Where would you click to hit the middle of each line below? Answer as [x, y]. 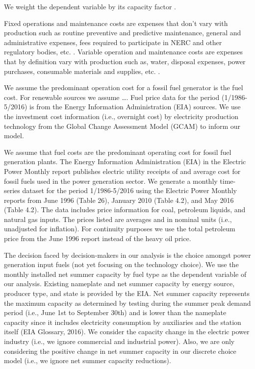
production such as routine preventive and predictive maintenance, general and [123, 33]
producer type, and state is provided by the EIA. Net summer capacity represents [127, 293]
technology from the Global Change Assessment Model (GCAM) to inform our [122, 126]
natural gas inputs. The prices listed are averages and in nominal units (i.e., [118, 219]
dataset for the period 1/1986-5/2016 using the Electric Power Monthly [129, 190]
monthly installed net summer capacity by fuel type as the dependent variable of [125, 274]
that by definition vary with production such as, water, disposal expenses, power [125, 61]
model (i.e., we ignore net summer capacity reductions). [88, 360]
